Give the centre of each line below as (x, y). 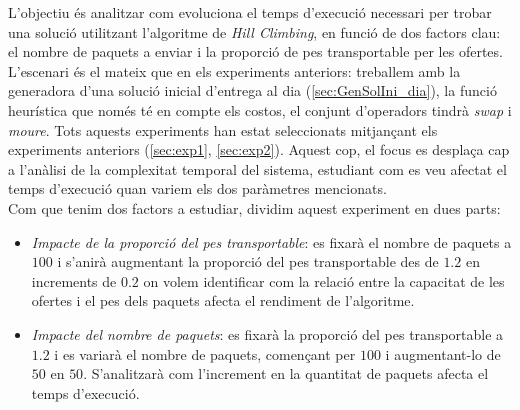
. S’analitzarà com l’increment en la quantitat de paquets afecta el (286, 373)
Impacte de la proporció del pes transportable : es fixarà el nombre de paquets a (271, 241)
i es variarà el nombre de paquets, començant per (205, 353)
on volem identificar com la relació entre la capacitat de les (324, 280)
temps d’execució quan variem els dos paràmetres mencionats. (197, 188)
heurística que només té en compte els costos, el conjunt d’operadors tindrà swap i (260, 109)
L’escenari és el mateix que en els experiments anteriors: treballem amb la (234, 70)
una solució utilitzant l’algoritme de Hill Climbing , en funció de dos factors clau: (254, 31)
